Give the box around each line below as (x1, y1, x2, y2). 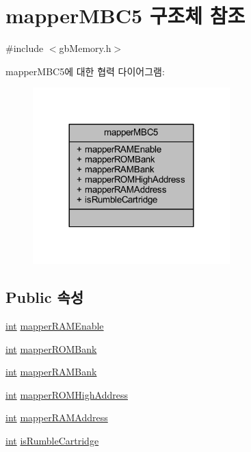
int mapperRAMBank (5, 364, 97, 379)
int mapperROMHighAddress (5, 387, 128, 401)
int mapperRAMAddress (5, 410, 108, 425)
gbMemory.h (59, 41, 111, 55)
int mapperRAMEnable (5, 319, 104, 333)
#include (5, 41, 44, 55)
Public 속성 (5, 287, 84, 308)
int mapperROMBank (5, 341, 97, 356)
